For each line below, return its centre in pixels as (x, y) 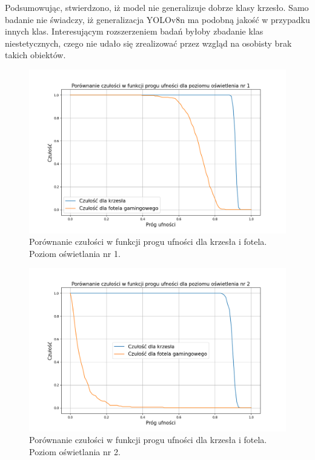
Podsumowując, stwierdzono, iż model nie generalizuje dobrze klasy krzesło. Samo (157, 7)
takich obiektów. (35, 55)
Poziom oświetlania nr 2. (75, 452)
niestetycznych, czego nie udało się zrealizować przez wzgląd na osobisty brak (148, 43)
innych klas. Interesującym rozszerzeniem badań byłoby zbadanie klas (134, 31)
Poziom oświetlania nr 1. (75, 253)
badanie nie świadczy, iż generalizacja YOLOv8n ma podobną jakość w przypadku (157, 19)
